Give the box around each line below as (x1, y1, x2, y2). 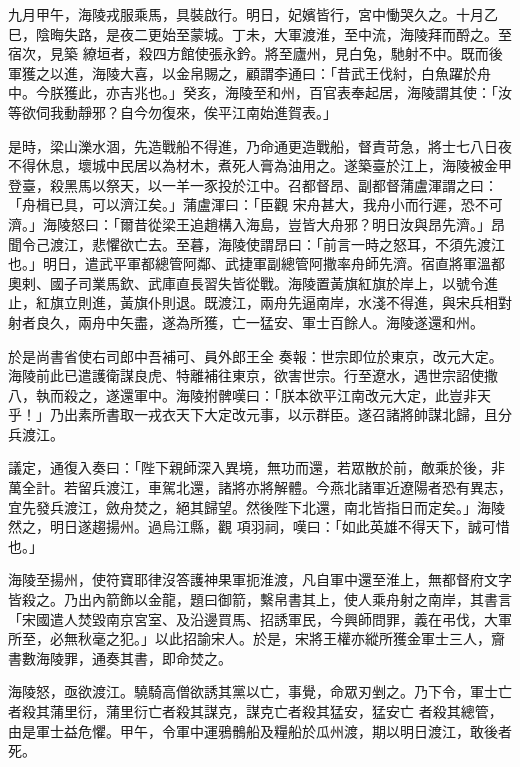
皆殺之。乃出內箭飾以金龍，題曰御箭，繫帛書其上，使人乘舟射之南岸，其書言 (8, 589, 512, 610)
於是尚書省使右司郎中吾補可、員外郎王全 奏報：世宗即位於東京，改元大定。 (8, 345, 503, 366)
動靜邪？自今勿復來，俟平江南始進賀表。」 (63, 101, 337, 122)
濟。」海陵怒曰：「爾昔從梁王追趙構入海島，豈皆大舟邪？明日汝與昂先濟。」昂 (8, 213, 505, 234)
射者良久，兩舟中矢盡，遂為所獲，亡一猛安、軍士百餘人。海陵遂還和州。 (8, 311, 484, 332)
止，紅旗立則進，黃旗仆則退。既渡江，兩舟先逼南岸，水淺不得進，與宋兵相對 (8, 292, 512, 313)
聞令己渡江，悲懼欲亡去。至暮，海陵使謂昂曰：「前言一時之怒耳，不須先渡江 (8, 233, 505, 254)
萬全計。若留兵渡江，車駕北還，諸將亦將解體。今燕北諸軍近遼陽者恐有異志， (8, 477, 512, 498)
